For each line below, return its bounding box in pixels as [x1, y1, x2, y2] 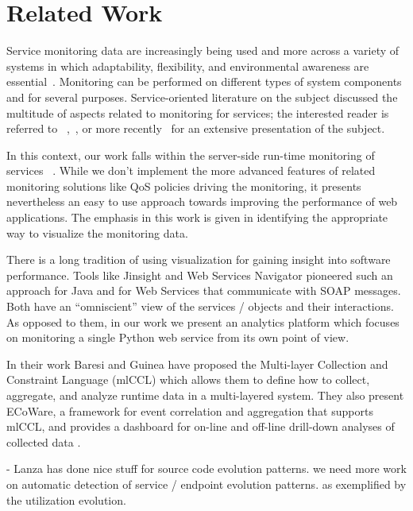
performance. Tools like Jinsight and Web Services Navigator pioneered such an [6, 266, 393, 283]
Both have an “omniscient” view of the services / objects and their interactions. [6, 298, 394, 315]
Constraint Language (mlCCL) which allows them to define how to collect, [6, 371, 370, 388]
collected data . [6, 433, 81, 450]
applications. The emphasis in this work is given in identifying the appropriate [6, 209, 388, 226]
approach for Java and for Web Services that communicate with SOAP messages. [6, 282, 401, 299]
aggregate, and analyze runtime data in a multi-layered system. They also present [6, 387, 404, 403]
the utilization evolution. [6, 491, 126, 508]
